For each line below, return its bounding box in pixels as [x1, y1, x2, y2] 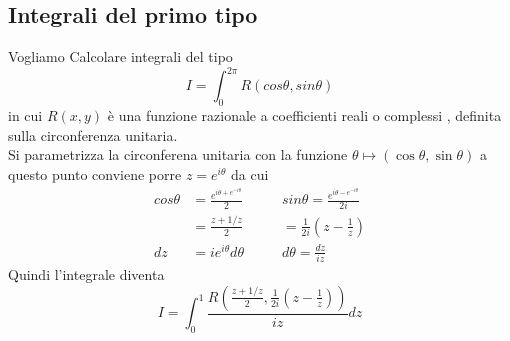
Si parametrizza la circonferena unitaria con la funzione [8, 144, 348, 165]
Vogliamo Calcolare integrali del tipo [8, 46, 233, 67]
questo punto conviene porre [8, 163, 182, 184]
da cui [231, 163, 269, 184]
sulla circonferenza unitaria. [8, 124, 178, 145]
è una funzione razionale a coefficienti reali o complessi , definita [107, 105, 502, 126]
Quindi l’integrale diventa [8, 264, 165, 285]
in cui [8, 105, 43, 126]
